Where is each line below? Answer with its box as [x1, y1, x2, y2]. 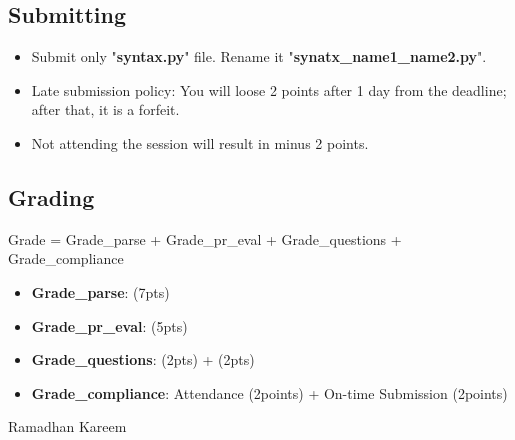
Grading [8, 181, 95, 212]
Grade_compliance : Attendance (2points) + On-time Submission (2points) [31, 382, 508, 403]
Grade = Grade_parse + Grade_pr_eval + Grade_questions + [8, 228, 402, 249]
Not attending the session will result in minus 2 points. [31, 132, 369, 153]
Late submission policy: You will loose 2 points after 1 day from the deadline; [31, 79, 507, 100]
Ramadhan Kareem [8, 416, 127, 437]
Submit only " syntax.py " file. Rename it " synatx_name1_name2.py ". [31, 46, 487, 67]
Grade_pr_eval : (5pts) [31, 315, 188, 336]
